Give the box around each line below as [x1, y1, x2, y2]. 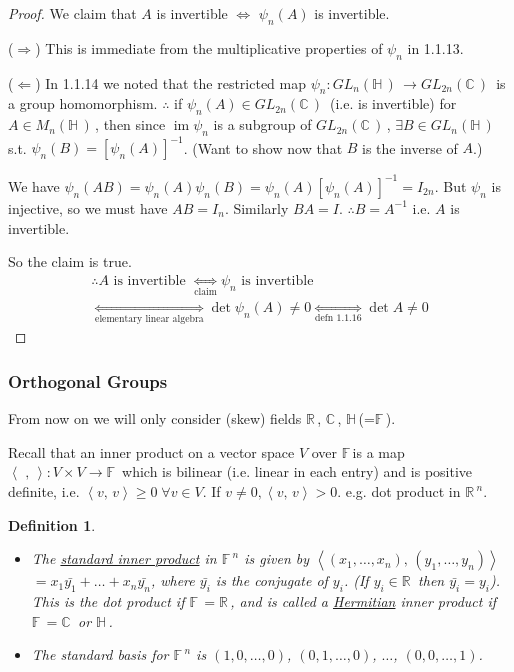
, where [150, 570, 195, 591]
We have [8, 175, 60, 196]
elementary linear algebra [95, 314, 204, 325]
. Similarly [224, 197, 289, 218]
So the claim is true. [8, 251, 132, 272]
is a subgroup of [213, 114, 312, 135]
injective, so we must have [8, 197, 168, 218]
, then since [95, 114, 166, 135]
